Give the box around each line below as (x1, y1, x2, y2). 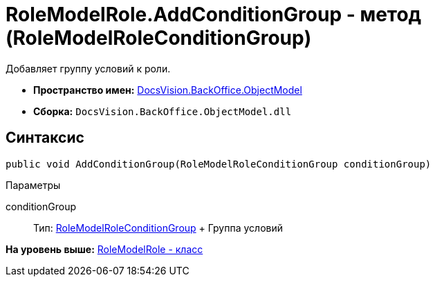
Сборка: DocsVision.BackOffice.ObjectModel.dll (33, 105, 292, 117)
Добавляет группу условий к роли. (6, 62, 171, 74)
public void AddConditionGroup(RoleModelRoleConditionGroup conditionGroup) (6, 158, 432, 170)
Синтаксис (6, 129, 84, 147)
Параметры (6, 179, 61, 191)
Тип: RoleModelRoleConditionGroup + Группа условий (33, 221, 284, 234)
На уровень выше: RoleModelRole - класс (6, 243, 203, 255)
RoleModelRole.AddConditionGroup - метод (6, 3, 422, 26)
